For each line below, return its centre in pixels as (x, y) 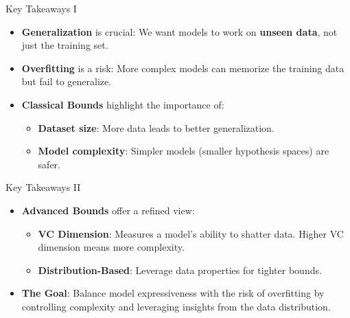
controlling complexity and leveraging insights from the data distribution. (176, 306)
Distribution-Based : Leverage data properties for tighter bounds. (180, 270)
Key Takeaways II (43, 187)
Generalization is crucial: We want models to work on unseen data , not (179, 31)
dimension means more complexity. (111, 247)
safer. (49, 164)
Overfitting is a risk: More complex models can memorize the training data (183, 68)
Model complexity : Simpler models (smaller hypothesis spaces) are (184, 151)
